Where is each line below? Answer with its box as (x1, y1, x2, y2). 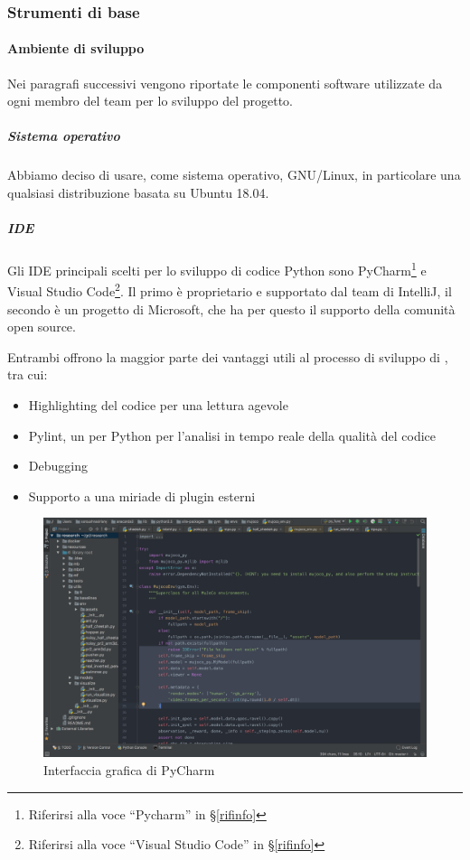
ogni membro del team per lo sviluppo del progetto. (7, 91, 293, 110)
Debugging (28, 456, 88, 475)
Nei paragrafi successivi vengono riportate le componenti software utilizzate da (7, 73, 443, 92)
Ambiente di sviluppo (7, 39, 145, 58)
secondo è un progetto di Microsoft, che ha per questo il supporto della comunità (7, 299, 456, 318)
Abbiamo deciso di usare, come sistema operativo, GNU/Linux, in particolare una (7, 165, 461, 184)
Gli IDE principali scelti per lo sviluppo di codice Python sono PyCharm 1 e (7, 258, 427, 279)
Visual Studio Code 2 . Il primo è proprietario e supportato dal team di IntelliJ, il (7, 279, 452, 301)
